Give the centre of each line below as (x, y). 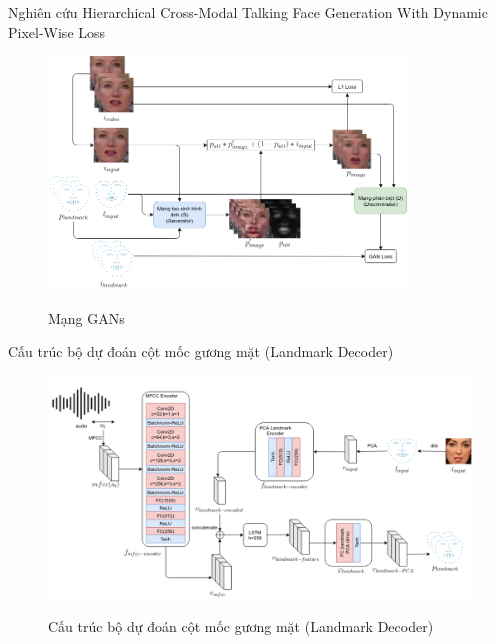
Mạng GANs (86, 317)
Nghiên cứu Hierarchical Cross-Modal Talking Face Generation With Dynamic (248, 12)
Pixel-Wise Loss (57, 31)
